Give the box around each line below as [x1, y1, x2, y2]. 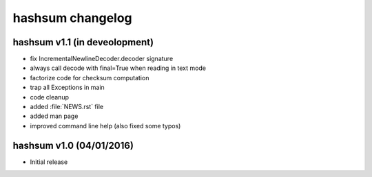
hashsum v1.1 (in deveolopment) [12, 36, 154, 48]
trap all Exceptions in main [30, 83, 105, 92]
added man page [30, 112, 79, 120]
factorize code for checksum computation [30, 73, 149, 82]
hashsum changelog [12, 10, 132, 25]
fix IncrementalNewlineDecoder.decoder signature [30, 55, 174, 63]
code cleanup [30, 93, 69, 101]
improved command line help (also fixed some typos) [30, 121, 181, 130]
